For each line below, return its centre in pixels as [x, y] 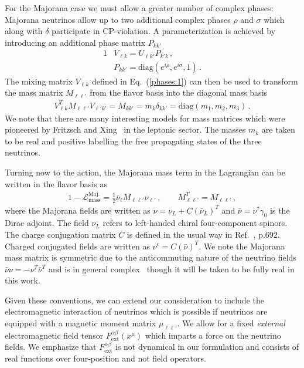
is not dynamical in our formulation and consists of [207, 347]
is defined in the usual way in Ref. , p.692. [203, 234]
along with [24, 31]
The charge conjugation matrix [60, 234]
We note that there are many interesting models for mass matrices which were [145, 118]
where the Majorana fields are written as [78, 210]
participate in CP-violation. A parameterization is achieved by [164, 31]
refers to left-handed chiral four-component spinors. [195, 223]
